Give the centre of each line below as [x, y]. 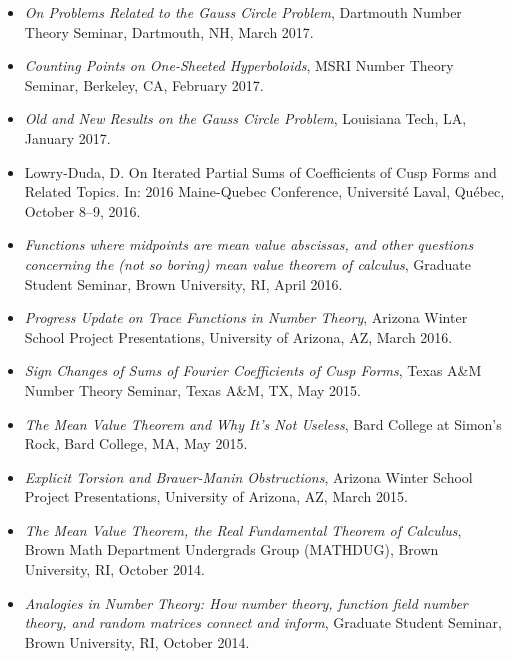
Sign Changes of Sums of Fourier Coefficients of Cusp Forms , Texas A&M [253, 370]
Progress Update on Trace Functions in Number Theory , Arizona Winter [246, 317]
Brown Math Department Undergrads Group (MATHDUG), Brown [231, 549]
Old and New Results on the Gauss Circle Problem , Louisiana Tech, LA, [245, 118]
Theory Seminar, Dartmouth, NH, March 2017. [169, 31]
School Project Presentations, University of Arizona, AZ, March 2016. [238, 336]
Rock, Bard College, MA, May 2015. [136, 443]
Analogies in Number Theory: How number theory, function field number [246, 602]
